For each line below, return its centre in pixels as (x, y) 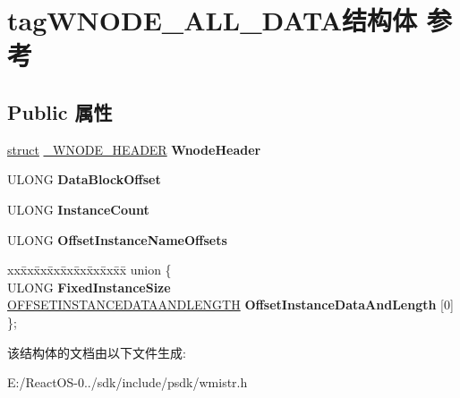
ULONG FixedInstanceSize (89, 287)
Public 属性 (60, 111)
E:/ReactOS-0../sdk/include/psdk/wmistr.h (128, 382)
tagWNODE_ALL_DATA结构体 (213, 20)
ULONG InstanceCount (78, 209)
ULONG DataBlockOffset (84, 179)
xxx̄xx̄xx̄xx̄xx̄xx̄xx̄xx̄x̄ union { (89, 270)
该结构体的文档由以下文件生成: (97, 352)
